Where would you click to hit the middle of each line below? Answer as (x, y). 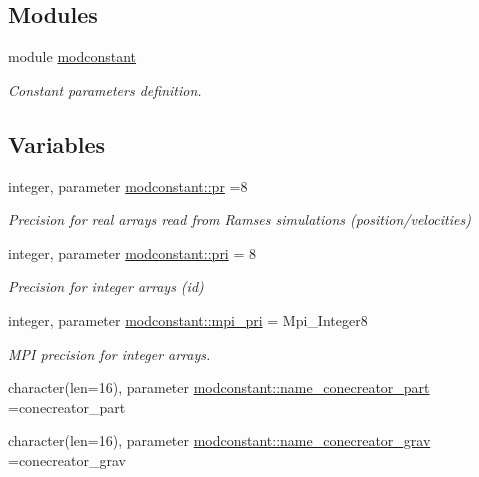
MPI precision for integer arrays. (109, 353)
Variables (57, 143)
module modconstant (72, 56)
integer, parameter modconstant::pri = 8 (132, 252)
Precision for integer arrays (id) (106, 286)
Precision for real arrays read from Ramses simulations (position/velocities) (239, 219)
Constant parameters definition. (105, 89)
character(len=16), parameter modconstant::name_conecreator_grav (219, 440)
